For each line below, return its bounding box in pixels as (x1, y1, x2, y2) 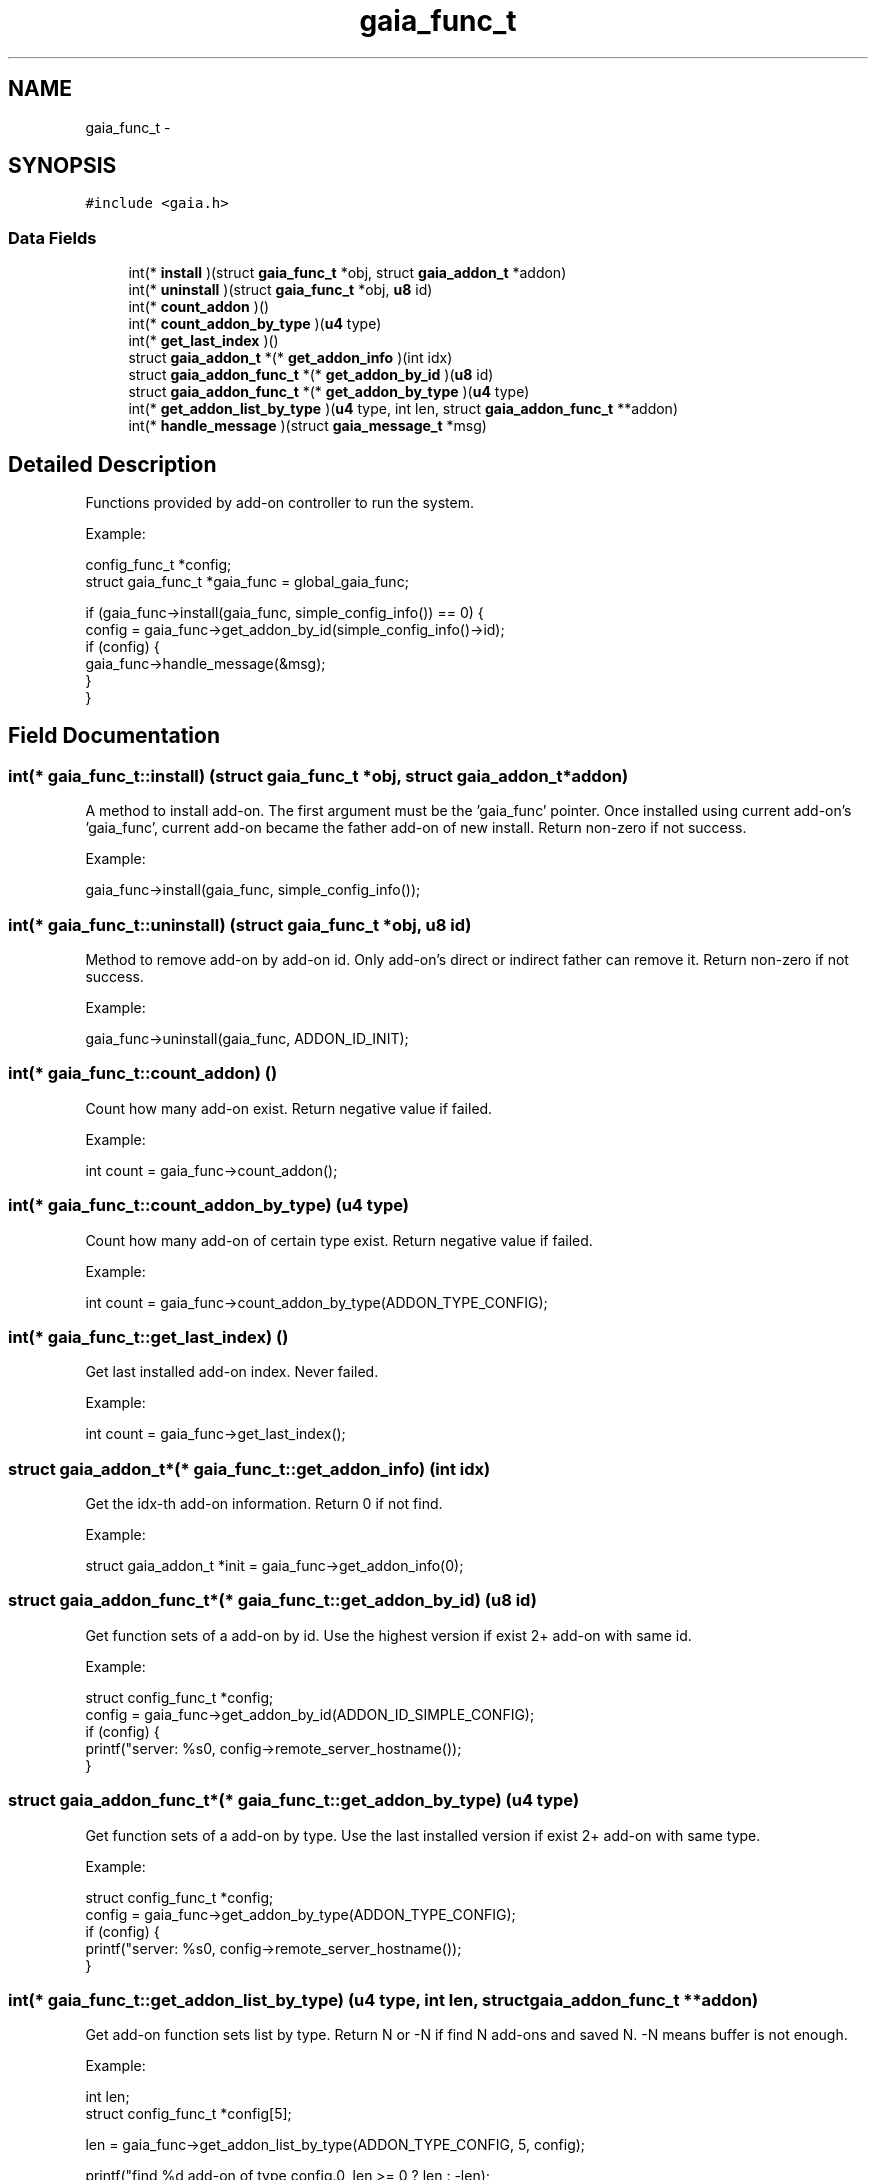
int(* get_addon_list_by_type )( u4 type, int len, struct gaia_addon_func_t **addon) (128, 400, 678, 418)
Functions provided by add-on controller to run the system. (85, 494, 474, 512)
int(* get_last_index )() (128, 332, 279, 350)
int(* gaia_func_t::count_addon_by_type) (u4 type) (8, 1195, 410, 1216)
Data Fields (8, 227, 97, 248)
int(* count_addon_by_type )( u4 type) (128, 315, 382, 333)
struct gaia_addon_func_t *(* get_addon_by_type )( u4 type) (128, 383, 530, 401)
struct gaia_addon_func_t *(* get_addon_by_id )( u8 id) (128, 366, 494, 384)
